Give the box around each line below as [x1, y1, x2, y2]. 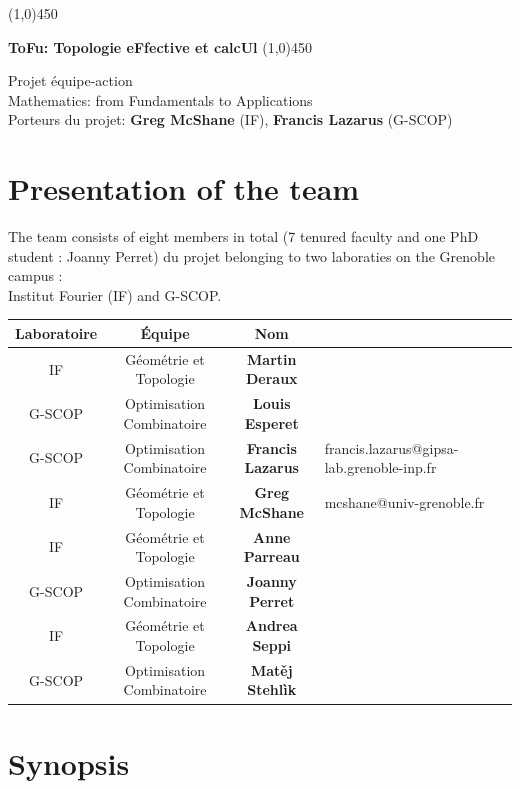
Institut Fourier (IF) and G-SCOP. [8, 284, 222, 305]
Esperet [244, 412, 299, 433]
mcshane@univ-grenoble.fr [324, 491, 485, 512]
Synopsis [8, 742, 130, 783]
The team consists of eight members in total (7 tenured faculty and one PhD [8, 226, 479, 247]
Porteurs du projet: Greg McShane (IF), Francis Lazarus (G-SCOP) [8, 109, 453, 130]
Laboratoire [15, 322, 98, 343]
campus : [8, 265, 63, 286]
